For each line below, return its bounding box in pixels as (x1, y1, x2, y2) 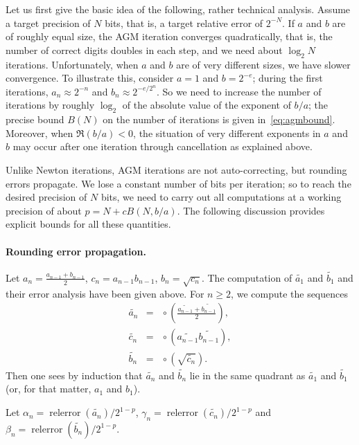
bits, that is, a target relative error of (105, 15, 263, 30)
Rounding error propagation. (6, 244, 146, 258)
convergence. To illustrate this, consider (6, 71, 174, 85)
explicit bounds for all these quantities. (6, 217, 171, 231)
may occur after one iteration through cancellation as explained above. (12, 139, 313, 154)
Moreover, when (6, 125, 73, 140)
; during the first (252, 71, 323, 85)
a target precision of (6, 15, 91, 30)
